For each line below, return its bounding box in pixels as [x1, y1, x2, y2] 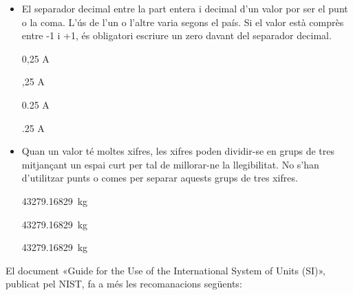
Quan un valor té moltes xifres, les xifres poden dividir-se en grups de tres [21, 144, 335, 158]
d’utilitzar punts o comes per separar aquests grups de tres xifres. [21, 171, 298, 185]
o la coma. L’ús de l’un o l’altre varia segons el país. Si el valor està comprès [21, 14, 344, 29]
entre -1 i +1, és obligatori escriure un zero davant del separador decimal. [21, 28, 332, 43]
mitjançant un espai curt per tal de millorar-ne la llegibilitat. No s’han [21, 157, 319, 171]
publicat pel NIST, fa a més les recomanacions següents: [6, 276, 242, 291]
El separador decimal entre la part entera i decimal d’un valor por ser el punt [21, 1, 348, 15]
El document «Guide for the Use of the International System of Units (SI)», [6, 263, 325, 277]
